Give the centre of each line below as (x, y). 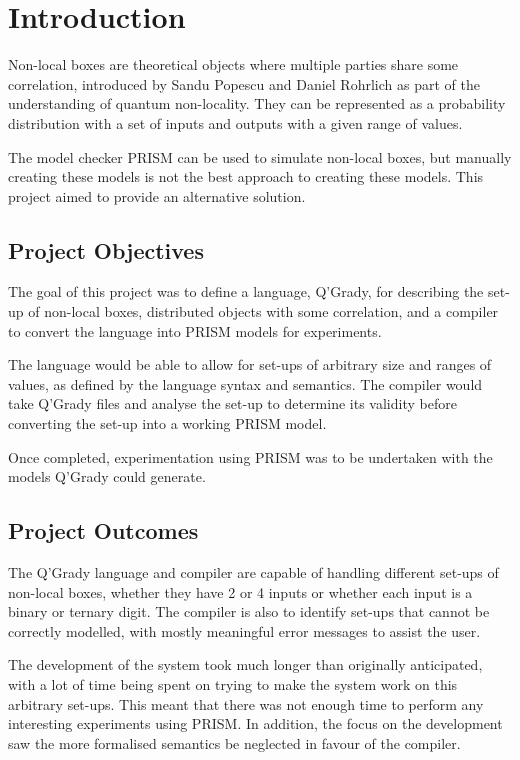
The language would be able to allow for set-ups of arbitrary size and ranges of (250, 364)
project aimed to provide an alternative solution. (157, 195)
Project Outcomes (103, 530)
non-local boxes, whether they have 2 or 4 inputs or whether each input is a (240, 591)
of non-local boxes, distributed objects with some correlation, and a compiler (263, 311)
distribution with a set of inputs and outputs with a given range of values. (235, 122)
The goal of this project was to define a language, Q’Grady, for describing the (246, 291)
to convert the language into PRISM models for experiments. (195, 330)
